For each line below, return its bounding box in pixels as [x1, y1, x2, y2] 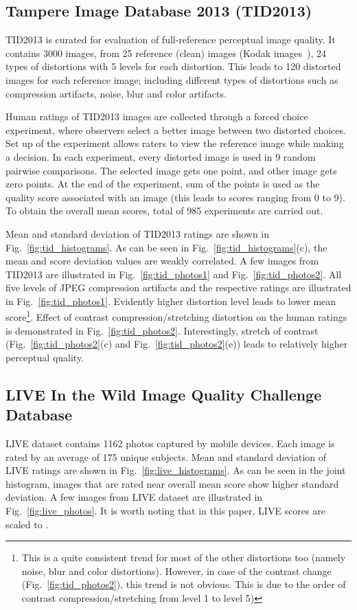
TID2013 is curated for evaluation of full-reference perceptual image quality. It [5, 32, 336, 47]
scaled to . [5, 517, 49, 531]
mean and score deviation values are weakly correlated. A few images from [5, 253, 319, 268]
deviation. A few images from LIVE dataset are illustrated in [5, 490, 263, 504]
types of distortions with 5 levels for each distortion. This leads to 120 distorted [5, 59, 341, 74]
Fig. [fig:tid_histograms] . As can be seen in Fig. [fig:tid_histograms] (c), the [5, 240, 327, 254]
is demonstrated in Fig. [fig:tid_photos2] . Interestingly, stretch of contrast [5, 323, 319, 337]
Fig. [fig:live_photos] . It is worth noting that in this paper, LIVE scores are [5, 504, 325, 518]
